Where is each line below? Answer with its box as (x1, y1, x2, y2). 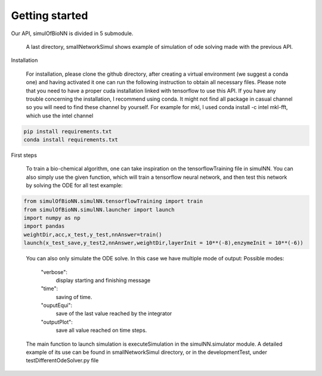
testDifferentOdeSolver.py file (26, 357, 99, 364)
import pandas (23, 223, 65, 229)
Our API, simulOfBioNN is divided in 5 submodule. (11, 30, 134, 37)
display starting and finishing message (55, 276, 151, 284)
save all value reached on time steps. (55, 327, 147, 334)
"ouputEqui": (41, 302, 73, 309)
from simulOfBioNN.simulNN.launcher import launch (23, 206, 175, 213)
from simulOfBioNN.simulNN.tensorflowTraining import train (23, 198, 203, 205)
